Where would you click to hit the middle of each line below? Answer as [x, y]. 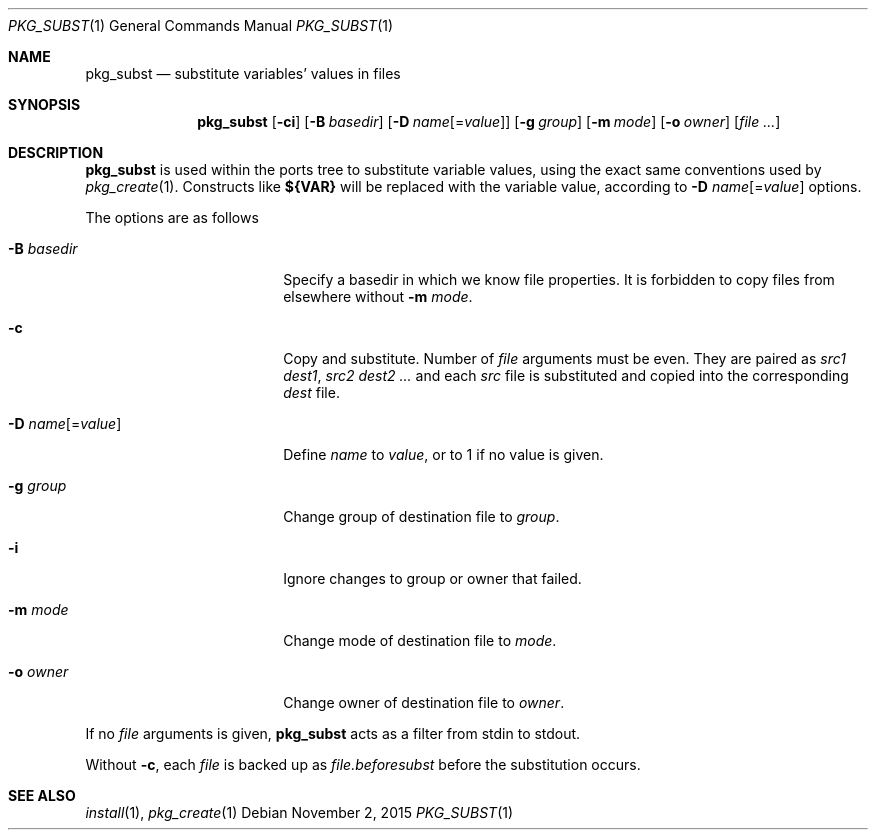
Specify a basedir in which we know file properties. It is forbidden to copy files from [559, 279]
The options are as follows [172, 217]
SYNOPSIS [44, 104]
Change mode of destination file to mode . [420, 640]
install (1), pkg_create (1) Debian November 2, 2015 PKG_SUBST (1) [299, 812]
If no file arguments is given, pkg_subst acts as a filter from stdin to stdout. [333, 733]
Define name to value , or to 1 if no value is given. [443, 454]
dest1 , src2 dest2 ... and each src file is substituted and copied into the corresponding [566, 375]
